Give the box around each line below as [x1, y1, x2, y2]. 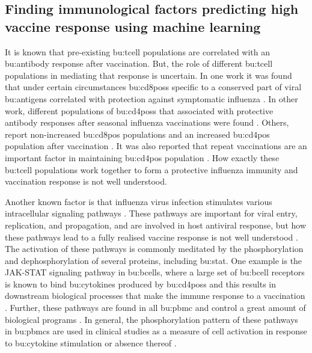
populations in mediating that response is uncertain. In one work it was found [5, 69, 292, 81]
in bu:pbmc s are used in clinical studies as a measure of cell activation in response [5, 325, 307, 337]
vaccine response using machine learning [5, 17, 261, 35]
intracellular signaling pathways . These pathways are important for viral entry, [5, 207, 298, 219]
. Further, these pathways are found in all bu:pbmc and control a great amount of [5, 301, 306, 314]
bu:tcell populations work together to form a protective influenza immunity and [5, 163, 298, 176]
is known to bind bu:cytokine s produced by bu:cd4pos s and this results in [5, 277, 277, 290]
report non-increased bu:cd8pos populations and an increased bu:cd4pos [5, 127, 270, 140]
